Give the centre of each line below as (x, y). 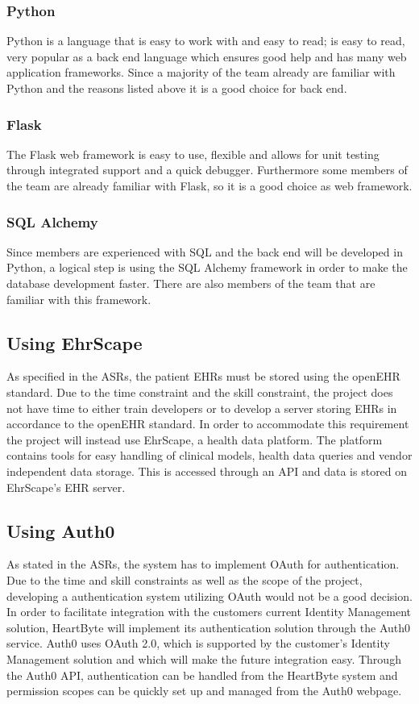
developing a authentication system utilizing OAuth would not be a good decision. (209, 596)
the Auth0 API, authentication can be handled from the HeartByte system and (202, 675)
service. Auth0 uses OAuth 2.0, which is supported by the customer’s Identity (198, 643)
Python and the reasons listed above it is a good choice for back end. (177, 88)
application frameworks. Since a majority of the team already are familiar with (201, 72)
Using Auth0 (61, 530)
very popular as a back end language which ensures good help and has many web (207, 56)
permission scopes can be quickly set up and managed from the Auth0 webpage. (204, 691)
